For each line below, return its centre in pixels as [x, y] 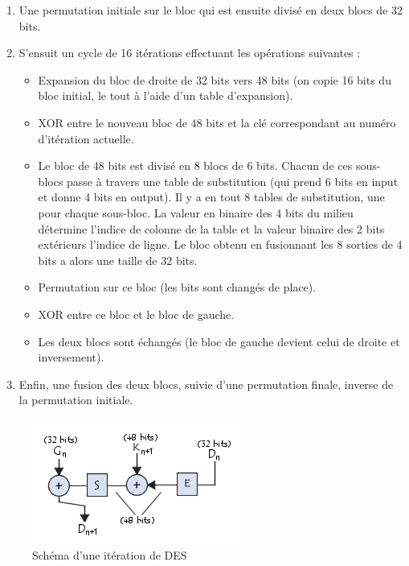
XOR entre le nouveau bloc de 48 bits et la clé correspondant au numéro [217, 122]
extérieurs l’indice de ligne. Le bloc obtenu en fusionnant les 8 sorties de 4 [220, 244]
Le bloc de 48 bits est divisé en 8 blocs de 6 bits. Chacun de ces [195, 165]
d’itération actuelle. [86, 138]
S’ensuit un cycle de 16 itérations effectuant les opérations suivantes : [190, 53]
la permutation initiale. [76, 400]
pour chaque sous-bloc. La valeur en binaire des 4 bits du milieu [196, 212]
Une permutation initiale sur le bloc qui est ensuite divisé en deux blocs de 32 [211, 10]
